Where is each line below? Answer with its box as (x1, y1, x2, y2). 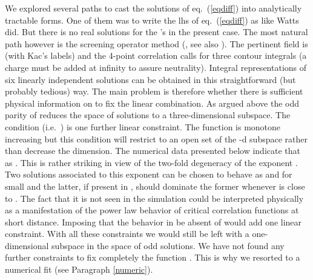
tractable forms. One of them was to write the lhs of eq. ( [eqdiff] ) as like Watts (5, 13, 299, 26)
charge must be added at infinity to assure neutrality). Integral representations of (5, 61, 307, 73)
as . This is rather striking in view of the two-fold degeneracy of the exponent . (5, 156, 298, 168)
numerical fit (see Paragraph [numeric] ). (5, 263, 153, 276)
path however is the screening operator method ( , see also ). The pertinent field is (5, 37, 308, 50)
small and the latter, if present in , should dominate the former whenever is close (5, 179, 305, 192)
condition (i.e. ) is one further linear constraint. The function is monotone (5, 120, 281, 133)
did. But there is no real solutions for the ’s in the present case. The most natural (5, 25, 308, 38)
